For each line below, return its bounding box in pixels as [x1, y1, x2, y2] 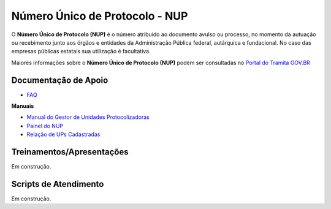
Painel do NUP [26, 122, 64, 129]
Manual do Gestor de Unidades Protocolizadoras [26, 113, 150, 121]
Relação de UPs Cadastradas [26, 131, 101, 138]
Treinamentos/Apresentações [11, 147, 129, 157]
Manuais [11, 102, 34, 110]
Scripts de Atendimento [11, 178, 104, 189]
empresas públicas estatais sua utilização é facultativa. [11, 48, 151, 55]
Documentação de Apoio [11, 75, 108, 85]
